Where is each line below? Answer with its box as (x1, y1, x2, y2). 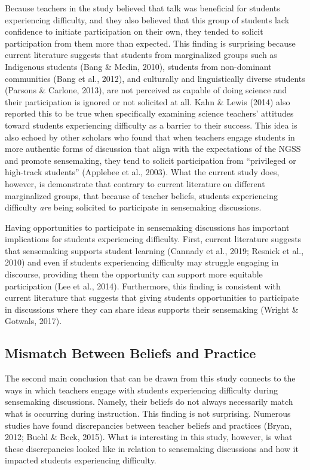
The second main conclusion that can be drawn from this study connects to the (5, 372, 296, 384)
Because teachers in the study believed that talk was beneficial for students (5, 2, 280, 14)
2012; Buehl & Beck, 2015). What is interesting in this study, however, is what (5, 431, 293, 443)
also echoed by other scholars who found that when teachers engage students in (5, 130, 295, 143)
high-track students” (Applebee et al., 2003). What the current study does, (5, 166, 280, 178)
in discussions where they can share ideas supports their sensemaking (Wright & (5, 303, 299, 315)
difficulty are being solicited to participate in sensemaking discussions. (5, 201, 262, 213)
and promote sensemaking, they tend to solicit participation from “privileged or (5, 154, 296, 166)
